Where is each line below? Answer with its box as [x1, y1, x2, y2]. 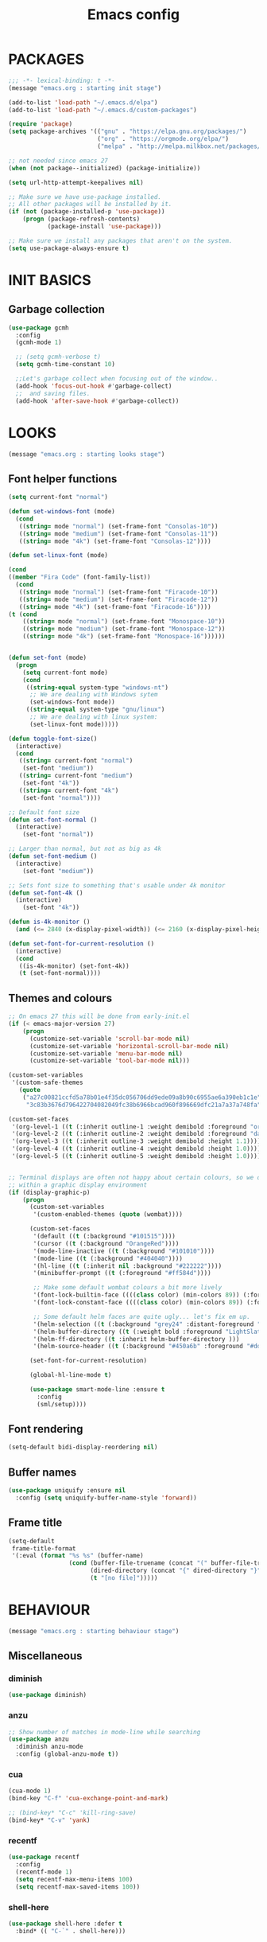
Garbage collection [8, 302, 106, 316]
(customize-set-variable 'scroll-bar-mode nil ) [29, 1035, 191, 1043]
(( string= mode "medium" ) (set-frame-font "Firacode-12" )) [18, 595, 219, 603]
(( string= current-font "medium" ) [18, 772, 133, 780]
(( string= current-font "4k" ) [18, 786, 119, 794]
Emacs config [87, 6, 180, 24]
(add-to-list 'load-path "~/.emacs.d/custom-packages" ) [8, 106, 197, 114]
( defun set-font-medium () [8, 852, 98, 860]
